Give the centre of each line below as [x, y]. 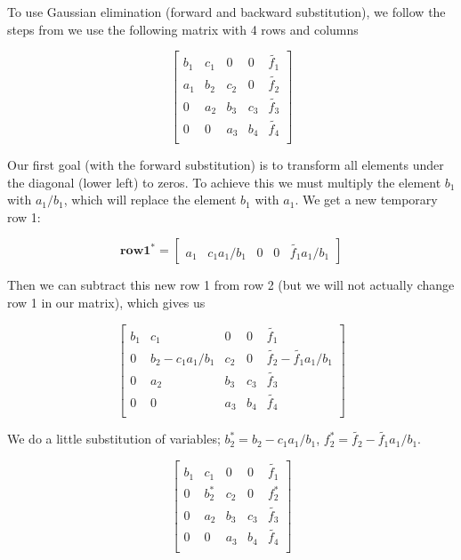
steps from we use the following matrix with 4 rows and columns [183, 29]
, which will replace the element [150, 200]
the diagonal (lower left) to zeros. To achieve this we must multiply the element [224, 182]
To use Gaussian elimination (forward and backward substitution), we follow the [226, 12]
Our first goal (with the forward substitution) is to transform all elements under [226, 165]
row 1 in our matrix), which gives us [106, 302]
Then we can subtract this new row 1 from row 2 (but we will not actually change [231, 285]
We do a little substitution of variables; [114, 439]
